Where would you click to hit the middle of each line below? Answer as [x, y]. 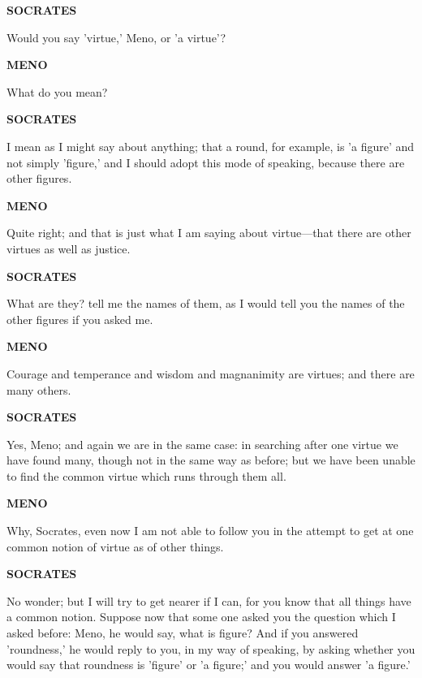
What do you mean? [57, 91]
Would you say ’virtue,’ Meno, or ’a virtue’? [116, 37]
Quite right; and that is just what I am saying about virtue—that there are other [209, 233]
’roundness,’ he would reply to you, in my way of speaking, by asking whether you [211, 648]
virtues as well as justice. [69, 248]
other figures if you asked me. [80, 319]
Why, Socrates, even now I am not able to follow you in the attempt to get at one [210, 531]
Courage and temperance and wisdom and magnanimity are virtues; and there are [211, 373]
